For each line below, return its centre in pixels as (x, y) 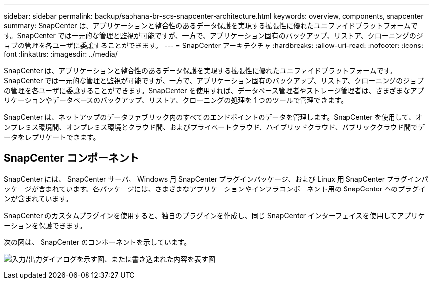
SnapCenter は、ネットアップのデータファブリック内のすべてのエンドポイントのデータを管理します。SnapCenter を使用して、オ (213, 117)
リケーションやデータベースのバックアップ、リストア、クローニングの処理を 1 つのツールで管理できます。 (176, 100)
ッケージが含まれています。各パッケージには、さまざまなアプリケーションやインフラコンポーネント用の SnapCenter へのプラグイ (215, 189)
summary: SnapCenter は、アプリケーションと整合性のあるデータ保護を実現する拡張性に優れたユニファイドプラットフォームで (211, 25)
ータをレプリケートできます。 (52, 137)
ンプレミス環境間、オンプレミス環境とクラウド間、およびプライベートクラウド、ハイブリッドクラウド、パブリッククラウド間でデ (215, 127)
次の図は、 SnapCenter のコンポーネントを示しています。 (98, 242)
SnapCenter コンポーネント (72, 158)
